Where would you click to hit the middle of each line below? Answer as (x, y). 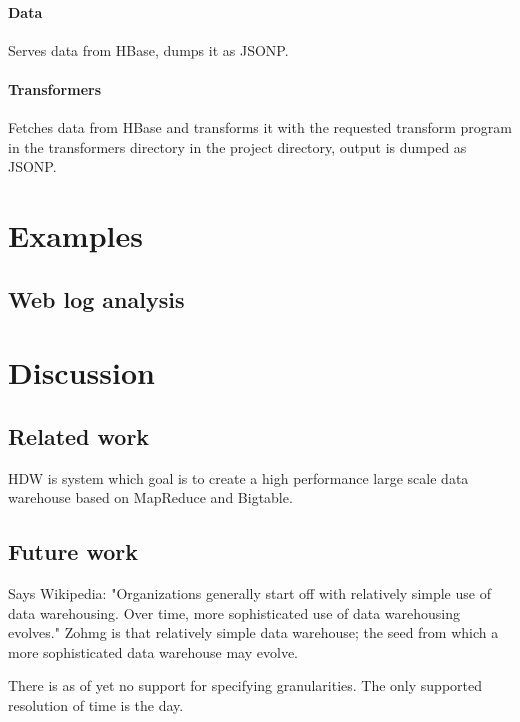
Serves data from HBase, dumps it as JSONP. (148, 49)
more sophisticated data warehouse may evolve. (153, 651)
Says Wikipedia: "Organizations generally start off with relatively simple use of (249, 593)
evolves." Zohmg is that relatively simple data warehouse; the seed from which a (253, 632)
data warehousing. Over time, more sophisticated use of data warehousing (234, 612)
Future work (73, 551)
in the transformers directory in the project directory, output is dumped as (237, 146)
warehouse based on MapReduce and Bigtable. (150, 497)
